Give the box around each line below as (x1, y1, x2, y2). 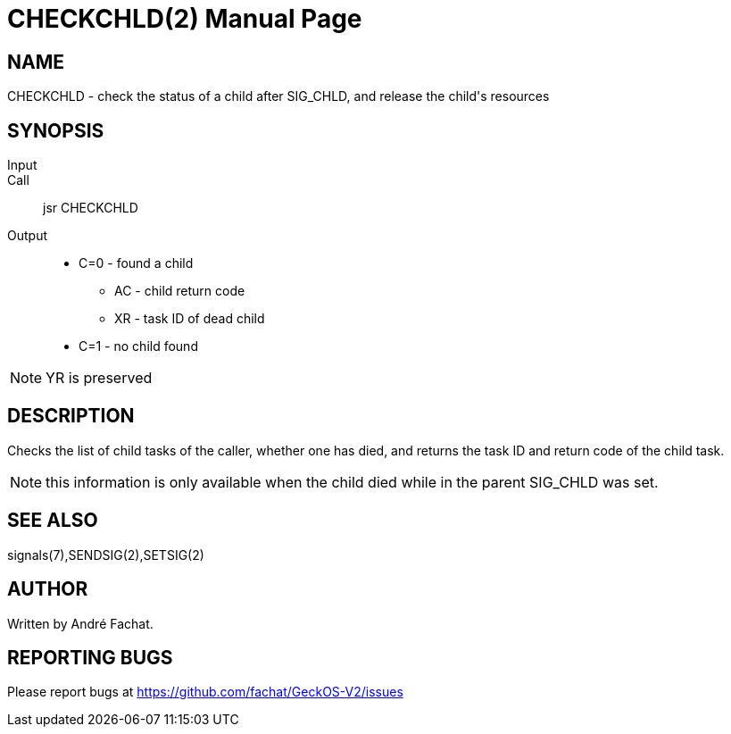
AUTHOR (7, 578, 88, 601)
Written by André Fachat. (7, 615, 154, 631)
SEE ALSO (7, 509, 98, 532)
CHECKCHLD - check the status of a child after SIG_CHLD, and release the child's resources (7, 88, 550, 104)
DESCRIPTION (7, 405, 135, 428)
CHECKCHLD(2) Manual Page (7, 4, 362, 34)
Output (7, 228, 47, 244)
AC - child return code (114, 283, 245, 299)
